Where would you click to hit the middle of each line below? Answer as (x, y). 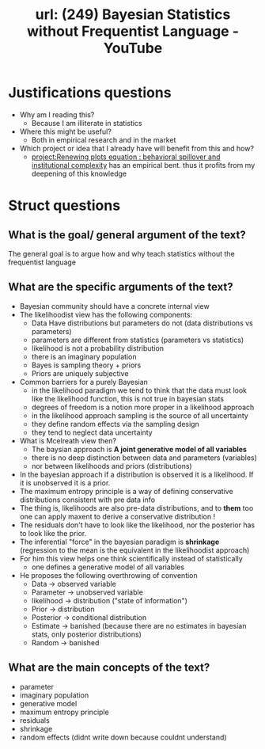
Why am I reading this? (57, 114)
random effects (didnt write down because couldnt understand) (123, 737)
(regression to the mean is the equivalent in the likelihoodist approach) (134, 550)
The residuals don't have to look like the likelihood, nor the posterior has (137, 525)
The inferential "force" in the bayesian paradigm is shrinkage (119, 542)
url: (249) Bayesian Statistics (133, 15)
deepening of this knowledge (79, 173)
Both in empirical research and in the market (104, 139)
